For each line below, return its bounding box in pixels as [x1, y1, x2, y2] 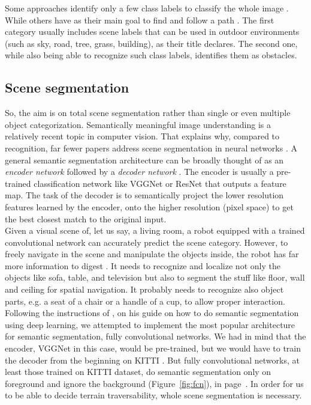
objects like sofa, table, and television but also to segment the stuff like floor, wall [5, 271, 305, 284]
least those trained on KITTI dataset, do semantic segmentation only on [5, 365, 271, 378]
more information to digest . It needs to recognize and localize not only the [5, 259, 280, 272]
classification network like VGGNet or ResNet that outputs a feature [34, 177, 286, 189]
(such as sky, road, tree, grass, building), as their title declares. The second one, [5, 37, 298, 49]
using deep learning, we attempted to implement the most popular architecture [5, 318, 295, 330]
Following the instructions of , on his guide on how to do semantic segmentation [5, 306, 299, 319]
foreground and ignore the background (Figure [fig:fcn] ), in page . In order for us [5, 377, 304, 389]
